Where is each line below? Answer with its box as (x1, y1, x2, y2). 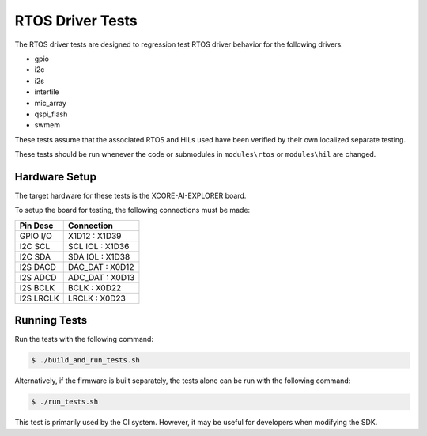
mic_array (34, 98, 67, 108)
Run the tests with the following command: (14, 335, 154, 344)
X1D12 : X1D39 (67, 230, 122, 241)
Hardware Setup (14, 170, 96, 184)
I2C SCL (19, 241, 51, 252)
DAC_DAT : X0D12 (67, 261, 134, 272)
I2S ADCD (19, 271, 57, 282)
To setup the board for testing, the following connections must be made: (14, 206, 251, 215)
